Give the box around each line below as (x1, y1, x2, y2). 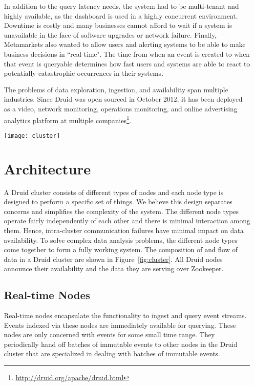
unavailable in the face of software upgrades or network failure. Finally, (4, 29, 217, 40)
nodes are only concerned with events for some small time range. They (4, 329, 215, 340)
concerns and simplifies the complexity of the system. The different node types (4, 206, 239, 216)
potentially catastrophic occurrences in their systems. (4, 68, 164, 78)
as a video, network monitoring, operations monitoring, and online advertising (4, 103, 237, 113)
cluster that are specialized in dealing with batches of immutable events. (4, 348, 220, 359)
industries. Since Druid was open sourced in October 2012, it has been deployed (4, 94, 243, 104)
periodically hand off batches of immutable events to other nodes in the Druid (4, 339, 238, 349)
